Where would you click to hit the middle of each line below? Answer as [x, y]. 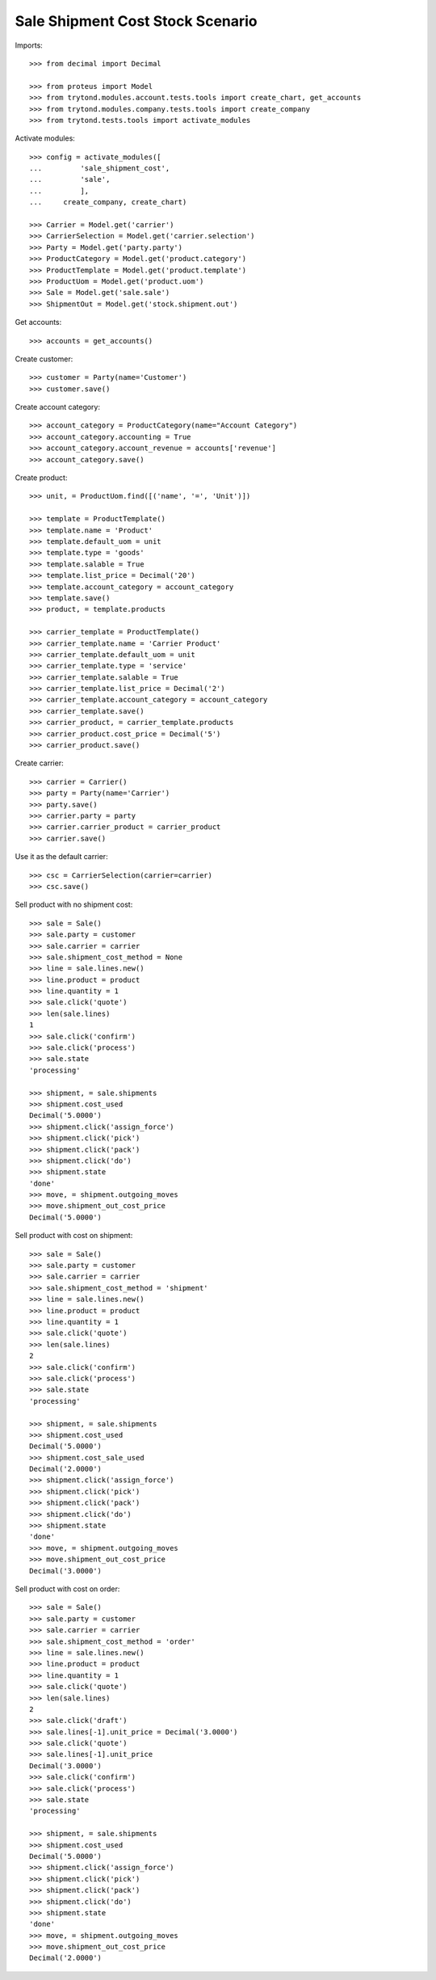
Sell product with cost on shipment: [74, 1236]
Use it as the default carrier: [61, 857]
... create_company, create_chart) [108, 202]
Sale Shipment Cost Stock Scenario [136, 21]
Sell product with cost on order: [67, 1589]
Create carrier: [39, 763]
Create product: [41, 478]
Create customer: [44, 359]
